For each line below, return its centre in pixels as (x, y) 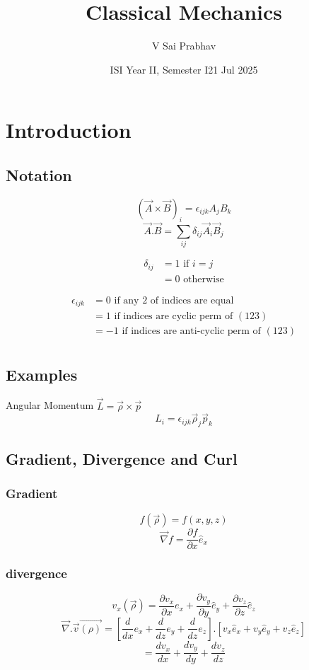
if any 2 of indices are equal (174, 300)
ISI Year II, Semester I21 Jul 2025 (184, 69)
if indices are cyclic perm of (174, 317)
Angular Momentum (50, 405)
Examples (42, 374)
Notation (39, 174)
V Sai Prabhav (184, 46)
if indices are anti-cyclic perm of (191, 331)
